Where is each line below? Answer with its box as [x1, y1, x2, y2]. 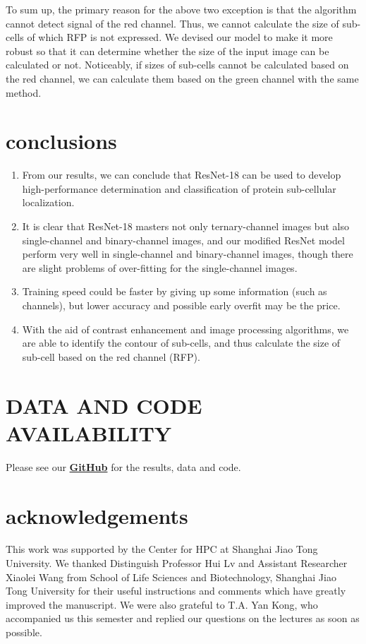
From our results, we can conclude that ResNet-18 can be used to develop [22, 167, 341, 182]
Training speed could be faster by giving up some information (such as [22, 284, 327, 299]
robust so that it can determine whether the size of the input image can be [6, 43, 329, 58]
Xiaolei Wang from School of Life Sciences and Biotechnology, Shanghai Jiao [6, 569, 336, 584]
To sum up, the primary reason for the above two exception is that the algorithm [6, 2, 357, 16]
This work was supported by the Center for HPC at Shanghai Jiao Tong [6, 542, 318, 556]
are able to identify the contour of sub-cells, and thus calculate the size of [22, 335, 341, 350]
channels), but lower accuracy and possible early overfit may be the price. [22, 298, 341, 313]
